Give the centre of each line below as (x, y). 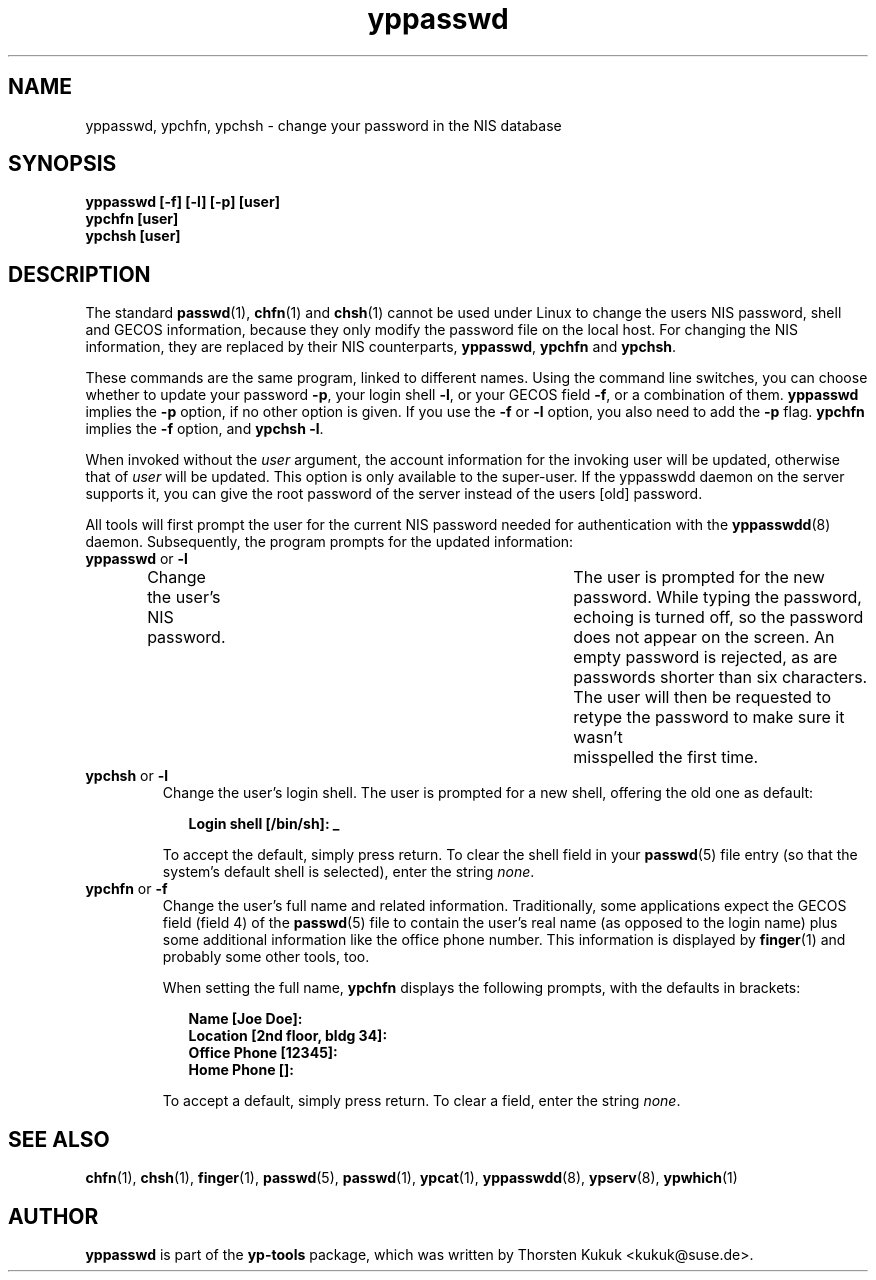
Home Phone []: (241, 1070)
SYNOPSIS (62, 164)
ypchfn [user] (132, 219)
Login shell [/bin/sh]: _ (264, 824)
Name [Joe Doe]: (245, 1019)
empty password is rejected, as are (705, 657)
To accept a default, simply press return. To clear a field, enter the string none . (421, 1101)
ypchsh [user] (133, 236)
